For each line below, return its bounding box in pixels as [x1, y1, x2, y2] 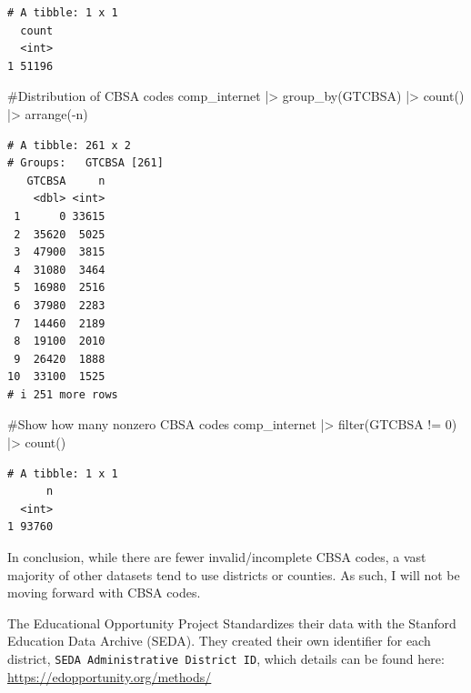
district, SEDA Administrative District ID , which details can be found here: [7, 649, 445, 668]
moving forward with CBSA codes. [7, 583, 201, 602]
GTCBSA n [26, 174, 105, 187]
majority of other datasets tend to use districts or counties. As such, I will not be [7, 565, 460, 584]
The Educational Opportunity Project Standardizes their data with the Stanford [7, 613, 456, 632]
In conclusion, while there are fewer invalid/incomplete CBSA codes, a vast [7, 547, 426, 567]
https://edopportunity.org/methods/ [7, 667, 212, 686]
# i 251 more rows [7, 387, 118, 401]
